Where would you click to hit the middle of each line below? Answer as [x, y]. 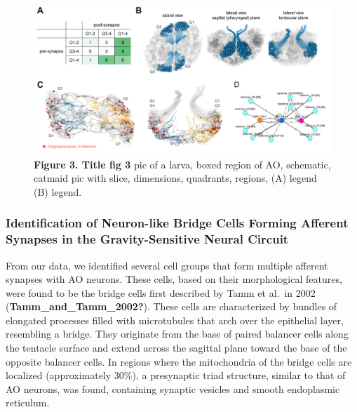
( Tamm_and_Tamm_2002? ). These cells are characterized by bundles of [171, 306]
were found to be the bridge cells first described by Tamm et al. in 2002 [161, 292]
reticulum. [28, 403]
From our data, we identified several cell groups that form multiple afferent [167, 265]
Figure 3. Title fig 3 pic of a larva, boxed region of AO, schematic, [182, 164]
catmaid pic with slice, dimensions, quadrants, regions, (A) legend [175, 178]
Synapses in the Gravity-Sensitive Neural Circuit [147, 239]
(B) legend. [58, 191]
